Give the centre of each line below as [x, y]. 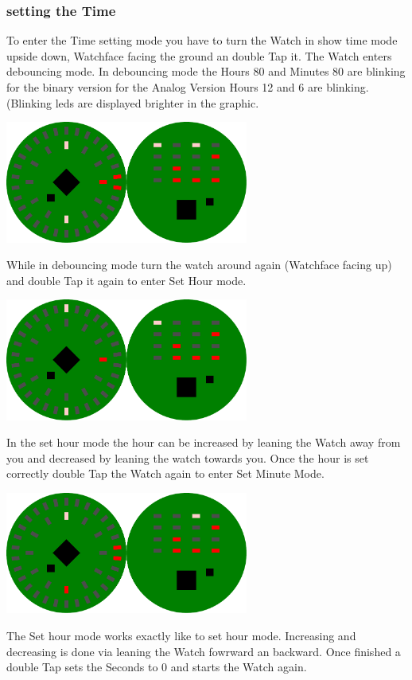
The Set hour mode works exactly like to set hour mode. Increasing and [181, 635]
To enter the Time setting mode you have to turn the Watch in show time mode [202, 40]
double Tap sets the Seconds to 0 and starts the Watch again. [157, 667]
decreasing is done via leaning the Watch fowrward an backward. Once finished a [204, 651]
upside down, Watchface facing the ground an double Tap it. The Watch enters [199, 55]
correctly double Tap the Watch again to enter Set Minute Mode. [165, 473]
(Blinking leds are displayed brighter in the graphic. [133, 102]
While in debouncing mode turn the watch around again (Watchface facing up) [199, 265]
